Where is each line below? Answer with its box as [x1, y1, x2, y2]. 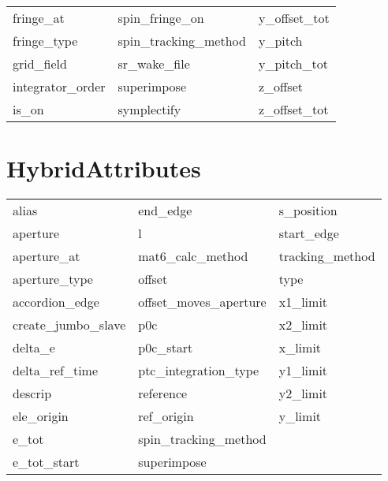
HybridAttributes [6, 152, 201, 185]
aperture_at [13, 247, 80, 266]
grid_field [13, 54, 67, 73]
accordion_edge [13, 293, 99, 311]
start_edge [278, 224, 339, 243]
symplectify [118, 100, 181, 118]
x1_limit [278, 293, 328, 311]
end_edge [138, 201, 192, 220]
